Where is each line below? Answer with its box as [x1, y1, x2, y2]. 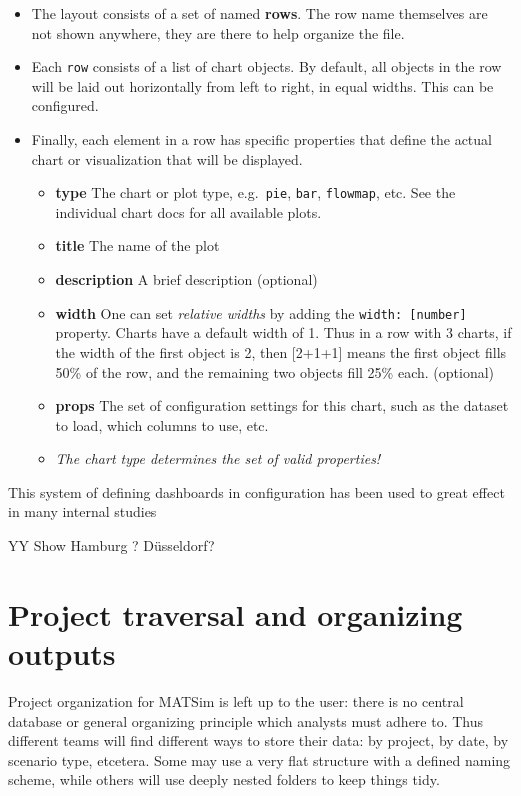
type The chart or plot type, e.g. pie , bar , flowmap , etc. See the [55, 182, 456, 203]
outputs [8, 633, 116, 674]
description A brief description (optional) [55, 269, 318, 290]
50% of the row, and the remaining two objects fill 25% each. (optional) [55, 361, 495, 382]
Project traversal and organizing [8, 593, 463, 634]
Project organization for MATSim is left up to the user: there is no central [8, 690, 464, 711]
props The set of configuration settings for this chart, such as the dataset [55, 395, 509, 416]
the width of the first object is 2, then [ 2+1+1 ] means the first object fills [55, 341, 507, 362]
